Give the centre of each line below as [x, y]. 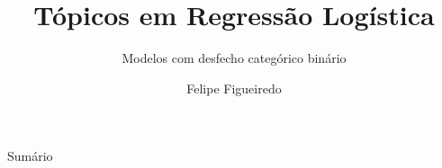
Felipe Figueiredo [234, 88]
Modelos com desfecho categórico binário [234, 58]
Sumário [30, 156]
